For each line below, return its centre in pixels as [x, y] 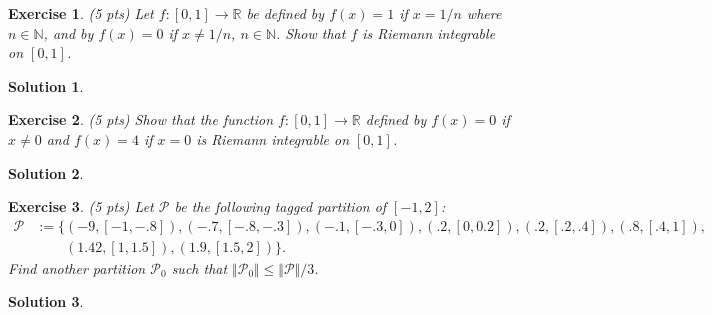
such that [199, 267]
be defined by [285, 13]
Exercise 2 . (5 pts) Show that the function [141, 119]
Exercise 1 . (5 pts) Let [81, 13]
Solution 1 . [46, 85]
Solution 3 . [46, 301]
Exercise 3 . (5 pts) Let [81, 206]
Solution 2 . [46, 172]
